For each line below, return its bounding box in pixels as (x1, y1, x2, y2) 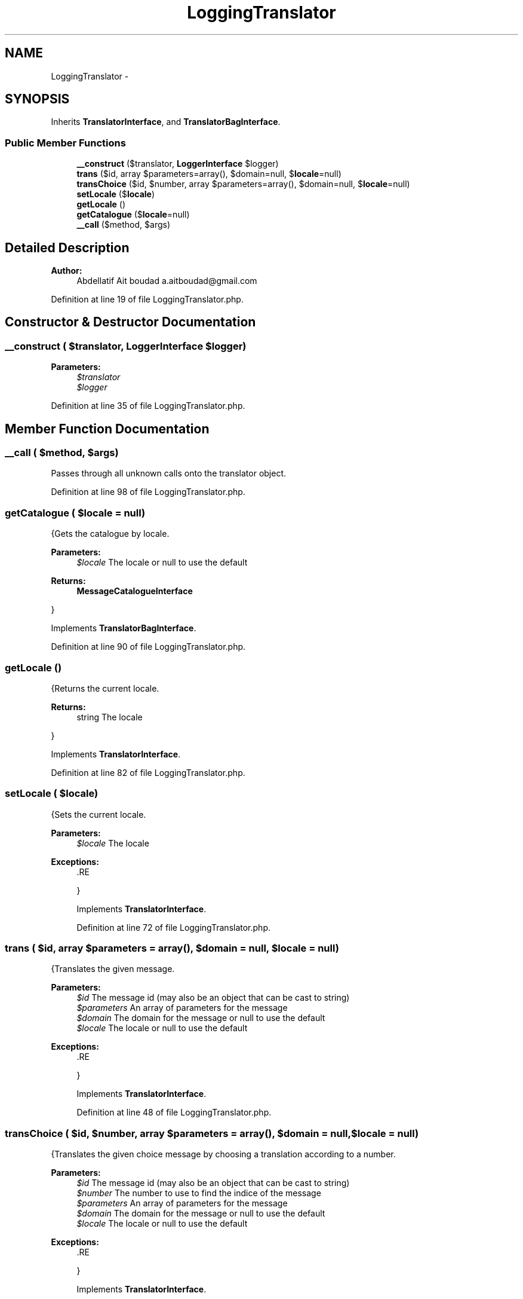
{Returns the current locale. (51, 683, 159, 693)
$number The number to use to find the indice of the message (76, 1188, 321, 1199)
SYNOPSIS (5, 91, 70, 107)
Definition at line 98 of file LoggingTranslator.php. (51, 487, 245, 497)
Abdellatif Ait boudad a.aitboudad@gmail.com (76, 276, 257, 286)
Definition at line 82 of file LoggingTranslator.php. (51, 767, 245, 778)
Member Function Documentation (5, 421, 210, 436)
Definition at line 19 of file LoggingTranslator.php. (51, 294, 244, 305)
